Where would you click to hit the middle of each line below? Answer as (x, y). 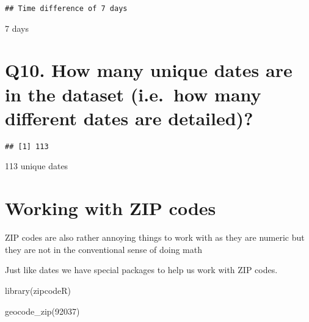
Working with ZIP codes (111, 208)
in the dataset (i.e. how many (133, 94)
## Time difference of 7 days (66, 9)
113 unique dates (37, 166)
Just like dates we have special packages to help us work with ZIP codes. (141, 270)
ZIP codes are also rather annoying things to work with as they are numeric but (155, 237)
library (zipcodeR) (38, 290)
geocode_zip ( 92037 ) (42, 311)
